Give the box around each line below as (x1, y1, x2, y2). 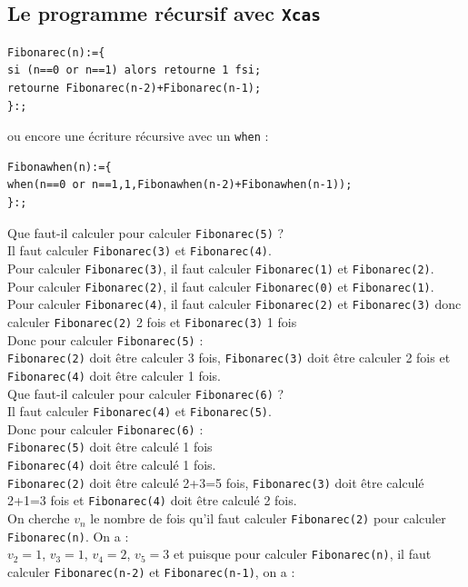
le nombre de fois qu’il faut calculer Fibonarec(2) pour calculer (90, 509, 446, 528)
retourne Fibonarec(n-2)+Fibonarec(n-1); (7, 81, 262, 95)
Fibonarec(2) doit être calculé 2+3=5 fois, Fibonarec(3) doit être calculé (7, 473, 424, 492)
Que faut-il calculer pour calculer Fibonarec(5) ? (7, 223, 284, 242)
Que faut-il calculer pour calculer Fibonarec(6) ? (7, 383, 284, 403)
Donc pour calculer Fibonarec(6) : (7, 419, 204, 438)
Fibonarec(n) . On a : (7, 526, 129, 545)
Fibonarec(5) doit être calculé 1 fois (7, 437, 213, 456)
